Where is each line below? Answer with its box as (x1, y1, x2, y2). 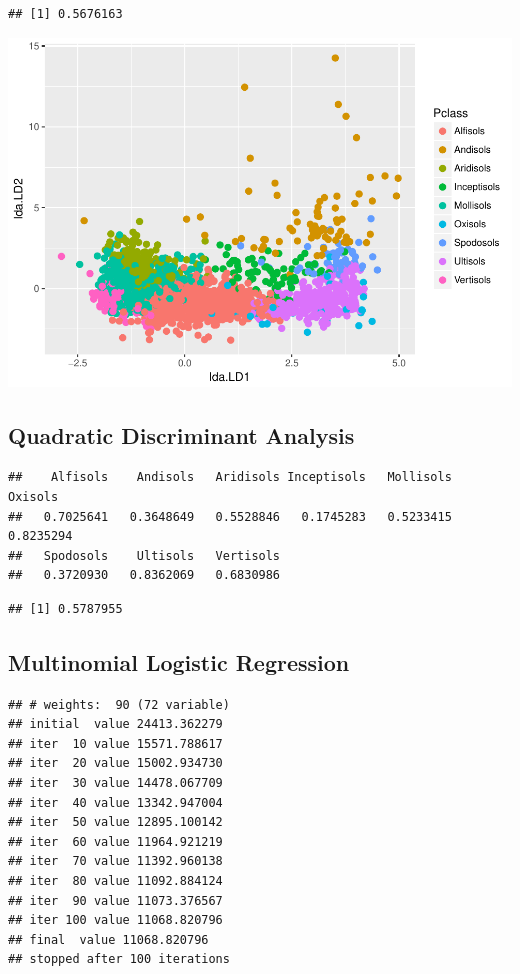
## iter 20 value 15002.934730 (8, 756, 223, 771)
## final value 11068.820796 (8, 932, 209, 947)
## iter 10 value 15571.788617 (8, 736, 223, 751)
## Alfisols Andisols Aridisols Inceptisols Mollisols (8, 470, 452, 485)
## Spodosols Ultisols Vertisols (8, 548, 281, 563)
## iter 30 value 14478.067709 (8, 776, 223, 791)
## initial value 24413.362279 (8, 717, 223, 732)
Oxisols (8, 489, 59, 504)
